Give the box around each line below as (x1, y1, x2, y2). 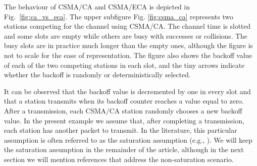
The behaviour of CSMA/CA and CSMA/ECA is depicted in (4, 1, 190, 11)
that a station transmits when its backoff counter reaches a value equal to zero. (4, 96, 244, 106)
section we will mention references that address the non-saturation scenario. (4, 154, 234, 164)
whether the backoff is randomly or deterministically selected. (4, 69, 191, 80)
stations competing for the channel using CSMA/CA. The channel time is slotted (4, 21, 251, 31)
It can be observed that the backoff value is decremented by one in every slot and (4, 86, 251, 96)
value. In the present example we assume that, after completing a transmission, (4, 115, 245, 125)
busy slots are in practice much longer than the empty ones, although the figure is (4, 40, 253, 51)
